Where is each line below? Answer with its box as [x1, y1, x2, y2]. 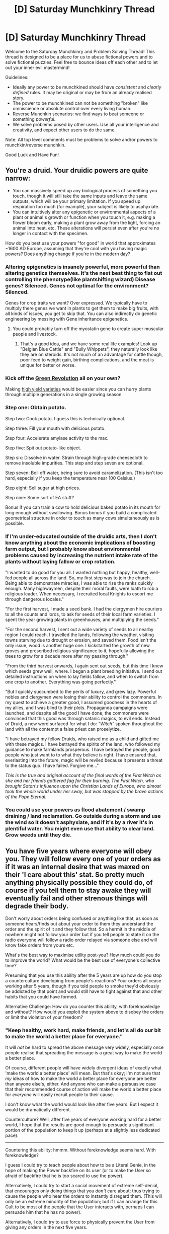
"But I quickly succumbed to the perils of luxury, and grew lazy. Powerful [5, 688, 156, 695]
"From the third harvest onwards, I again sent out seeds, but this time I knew [5, 663, 163, 669]
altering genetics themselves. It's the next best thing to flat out [5, 269, 162, 276]
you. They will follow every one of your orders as [5, 855, 161, 864]
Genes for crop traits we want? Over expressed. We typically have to [5, 300, 147, 306]
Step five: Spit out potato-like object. [5, 444, 81, 451]
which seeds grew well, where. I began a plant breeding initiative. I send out [5, 668, 162, 674]
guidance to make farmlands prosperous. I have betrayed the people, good [5, 746, 160, 752]
